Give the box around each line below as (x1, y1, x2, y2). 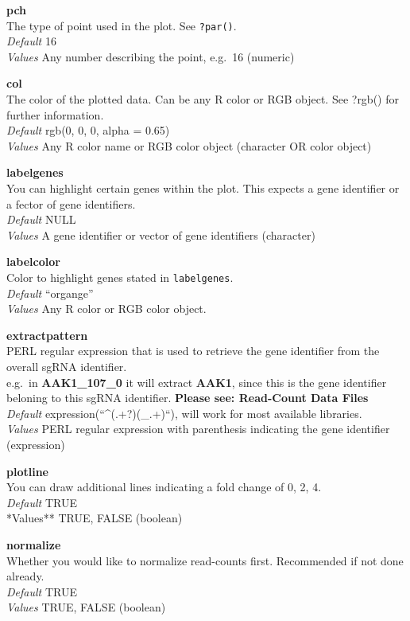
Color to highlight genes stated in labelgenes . (6, 268, 234, 285)
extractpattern (6, 326, 88, 343)
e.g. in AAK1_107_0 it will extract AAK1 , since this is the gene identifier (6, 373, 387, 390)
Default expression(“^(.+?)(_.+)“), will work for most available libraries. (6, 404, 362, 421)
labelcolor (6, 253, 60, 270)
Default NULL (6, 211, 76, 228)
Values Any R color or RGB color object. (6, 300, 207, 317)
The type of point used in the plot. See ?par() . (6, 17, 237, 33)
